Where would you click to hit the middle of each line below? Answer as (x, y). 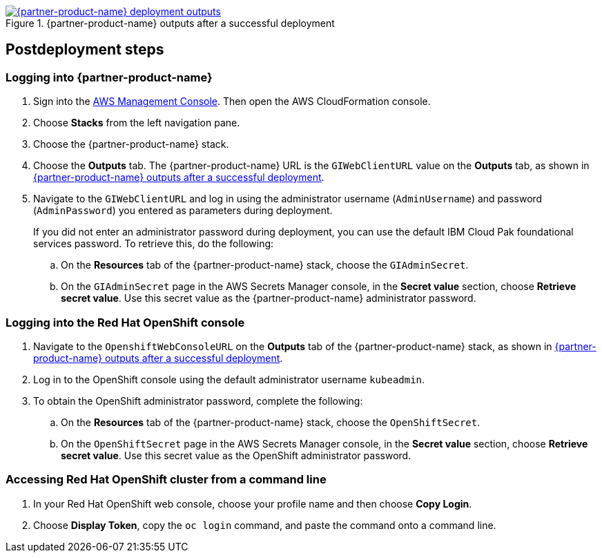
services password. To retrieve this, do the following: (154, 244)
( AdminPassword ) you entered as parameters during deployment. (183, 211)
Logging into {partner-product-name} (109, 77)
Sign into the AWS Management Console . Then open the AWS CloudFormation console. (232, 102)
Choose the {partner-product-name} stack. (131, 144)
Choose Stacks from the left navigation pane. (137, 123)
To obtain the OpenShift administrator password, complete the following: (198, 401)
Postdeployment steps (85, 50)
